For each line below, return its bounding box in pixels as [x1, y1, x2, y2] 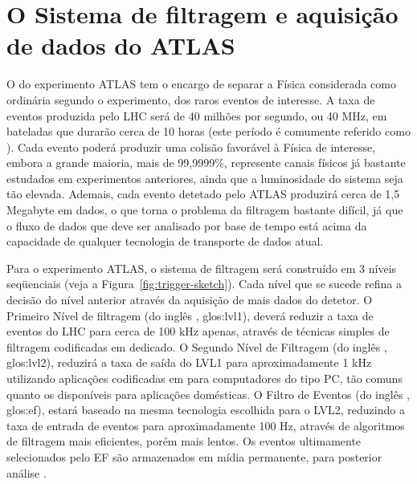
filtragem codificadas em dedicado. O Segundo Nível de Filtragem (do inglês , [6, 338, 387, 355]
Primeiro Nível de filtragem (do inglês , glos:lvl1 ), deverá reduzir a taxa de [6, 307, 374, 323]
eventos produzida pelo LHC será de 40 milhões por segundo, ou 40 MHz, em [6, 107, 387, 124]
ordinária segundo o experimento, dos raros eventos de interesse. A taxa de [6, 91, 375, 108]
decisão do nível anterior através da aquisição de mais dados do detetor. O [6, 291, 373, 308]
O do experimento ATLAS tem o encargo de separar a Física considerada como [6, 75, 396, 92]
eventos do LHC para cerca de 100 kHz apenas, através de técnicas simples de [6, 323, 390, 340]
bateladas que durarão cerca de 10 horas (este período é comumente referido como [6, 123, 411, 140]
